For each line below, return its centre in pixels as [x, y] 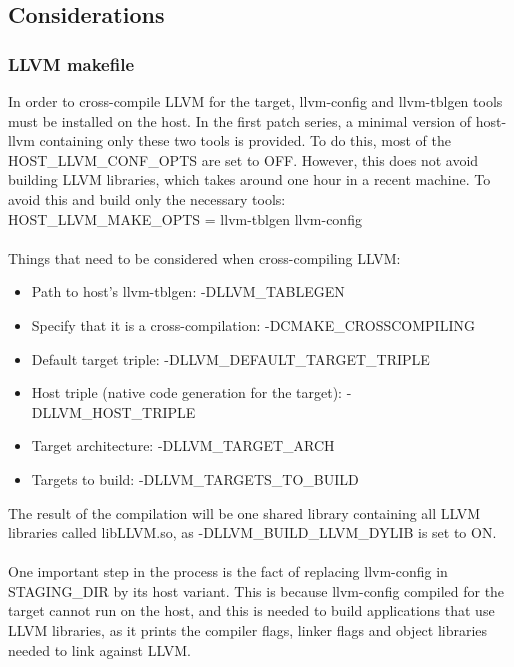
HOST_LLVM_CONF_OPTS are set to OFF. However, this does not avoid [243, 159]
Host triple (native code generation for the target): [186, 392]
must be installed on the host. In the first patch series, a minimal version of [240, 120]
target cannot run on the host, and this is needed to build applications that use [251, 610]
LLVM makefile [71, 63]
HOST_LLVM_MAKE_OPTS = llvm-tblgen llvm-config [185, 218]
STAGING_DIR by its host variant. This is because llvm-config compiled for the [256, 590]
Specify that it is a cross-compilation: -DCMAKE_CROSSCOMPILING [253, 324]
